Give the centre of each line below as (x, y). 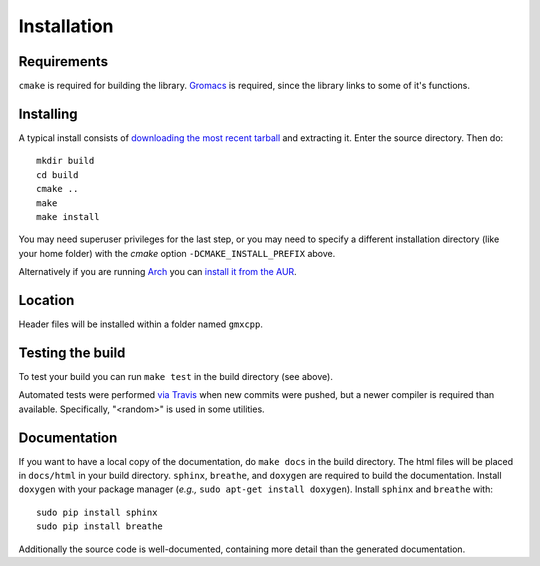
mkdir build (65, 161)
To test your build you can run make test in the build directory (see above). (176, 376)
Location (46, 300)
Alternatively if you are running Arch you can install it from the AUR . (157, 272)
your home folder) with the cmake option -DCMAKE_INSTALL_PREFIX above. (177, 253)
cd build (57, 174)
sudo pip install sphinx (97, 512)
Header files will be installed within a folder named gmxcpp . (141, 324)
